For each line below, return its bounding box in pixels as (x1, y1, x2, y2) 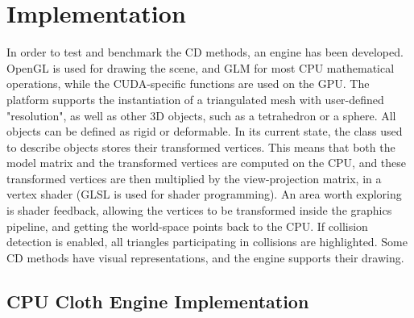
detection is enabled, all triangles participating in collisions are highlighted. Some (6, 233, 408, 250)
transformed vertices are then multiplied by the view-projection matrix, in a (6, 169, 382, 186)
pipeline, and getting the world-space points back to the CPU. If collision (6, 217, 368, 234)
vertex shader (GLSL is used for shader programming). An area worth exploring (6, 186, 402, 203)
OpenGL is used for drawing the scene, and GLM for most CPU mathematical (6, 59, 395, 76)
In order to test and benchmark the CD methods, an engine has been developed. (6, 44, 404, 61)
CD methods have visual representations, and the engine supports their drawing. (6, 249, 404, 266)
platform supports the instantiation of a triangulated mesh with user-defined (6, 90, 384, 107)
